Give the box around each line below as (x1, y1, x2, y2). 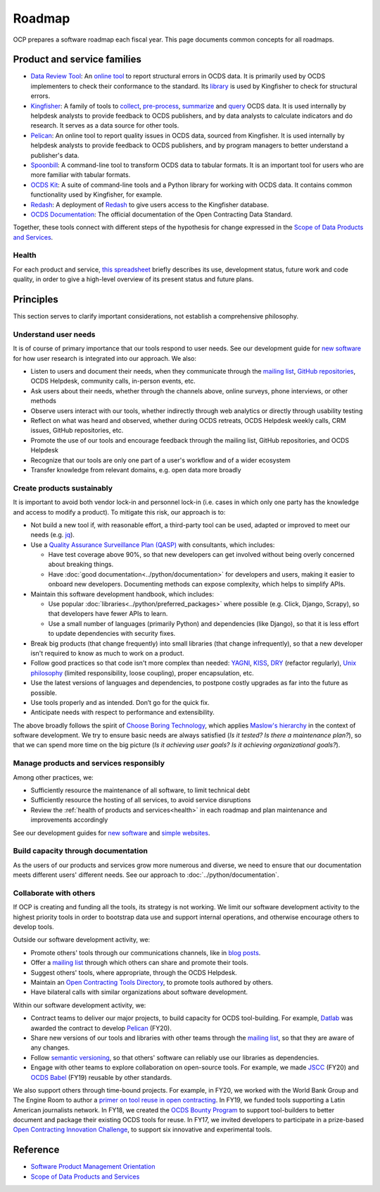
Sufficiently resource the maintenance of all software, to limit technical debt (30, 786, 250, 794)
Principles (13, 293, 59, 306)
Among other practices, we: (13, 773, 94, 782)
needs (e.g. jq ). (30, 531, 75, 539)
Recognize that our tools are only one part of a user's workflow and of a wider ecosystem (30, 455, 291, 465)
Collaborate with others (13, 888, 96, 898)
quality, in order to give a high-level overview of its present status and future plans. (13, 275, 254, 283)
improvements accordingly (30, 816, 108, 824)
